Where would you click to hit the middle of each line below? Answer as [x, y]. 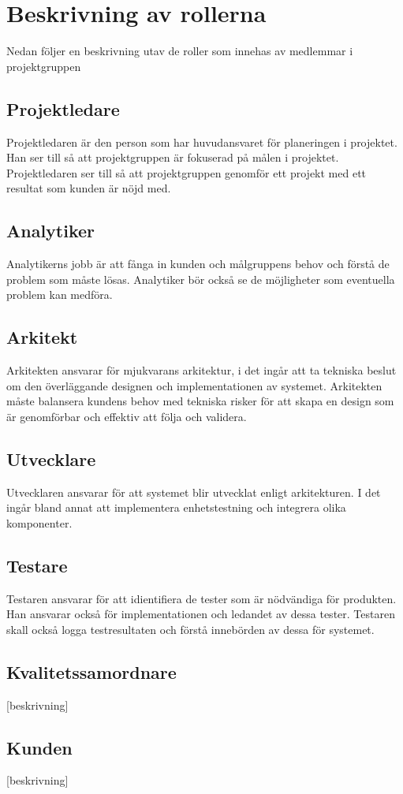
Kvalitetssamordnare [91, 671]
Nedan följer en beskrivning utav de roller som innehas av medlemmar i [180, 51]
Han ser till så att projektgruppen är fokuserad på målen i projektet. [173, 157]
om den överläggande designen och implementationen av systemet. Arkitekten [194, 385]
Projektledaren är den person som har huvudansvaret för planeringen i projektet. [202, 142]
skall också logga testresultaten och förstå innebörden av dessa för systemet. [190, 629]
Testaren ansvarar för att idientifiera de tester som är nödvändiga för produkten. [201, 598]
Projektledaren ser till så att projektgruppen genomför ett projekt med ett [187, 172]
